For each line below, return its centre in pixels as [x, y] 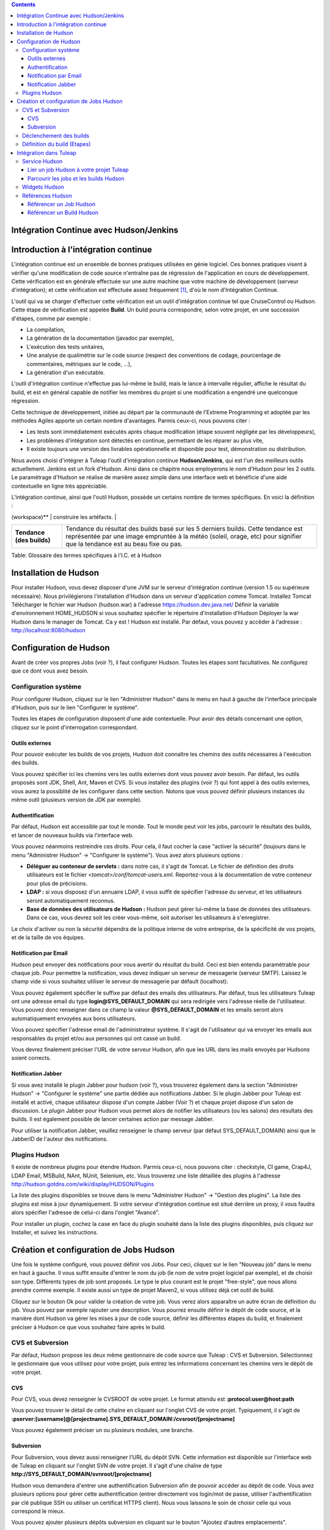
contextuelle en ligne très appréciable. [60, 486]
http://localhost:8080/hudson [48, 630]
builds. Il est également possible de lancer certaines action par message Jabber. [112, 1119]
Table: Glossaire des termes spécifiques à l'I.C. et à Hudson [86, 555]
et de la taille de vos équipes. [48, 938]
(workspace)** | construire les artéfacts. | [64, 517]
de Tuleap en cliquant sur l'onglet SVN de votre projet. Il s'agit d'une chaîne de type [117, 1465]
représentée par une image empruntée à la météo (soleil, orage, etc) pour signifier [183, 537]
